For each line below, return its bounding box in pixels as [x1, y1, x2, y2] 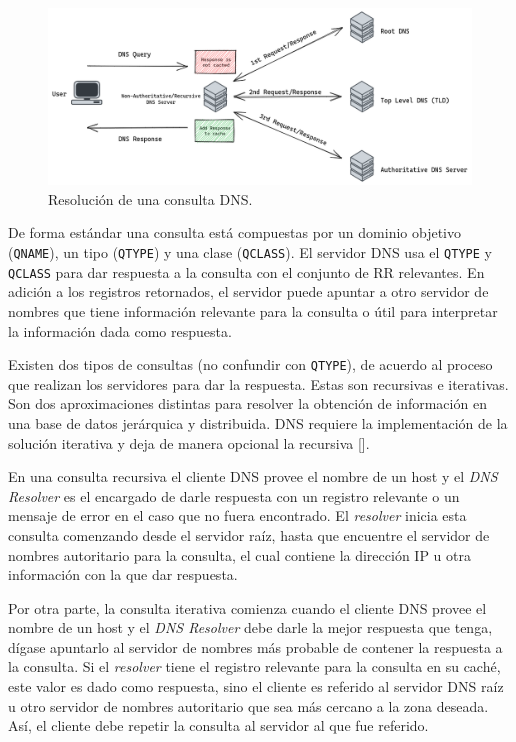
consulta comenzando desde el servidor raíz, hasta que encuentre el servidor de [8, 524, 490, 545]
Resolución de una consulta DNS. [48, 188, 253, 209]
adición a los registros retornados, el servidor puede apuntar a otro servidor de [8, 281, 489, 302]
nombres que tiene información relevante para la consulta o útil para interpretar [8, 300, 498, 321]
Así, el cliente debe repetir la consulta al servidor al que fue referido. [8, 715, 429, 736]
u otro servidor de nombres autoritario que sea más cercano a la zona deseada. [8, 695, 489, 716]
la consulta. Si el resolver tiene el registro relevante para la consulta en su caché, [8, 656, 501, 677]
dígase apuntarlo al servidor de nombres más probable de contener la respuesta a [8, 636, 503, 657]
